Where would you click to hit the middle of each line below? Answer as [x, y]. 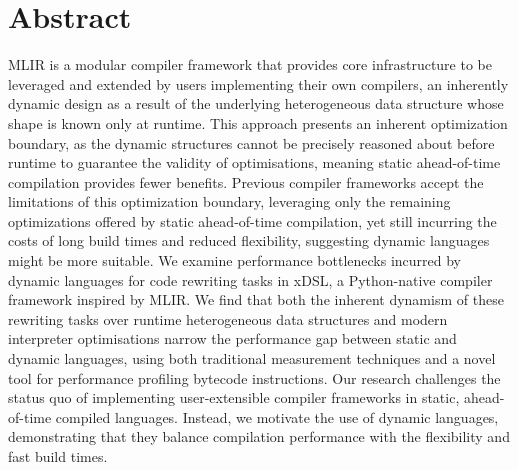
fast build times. [58, 456]
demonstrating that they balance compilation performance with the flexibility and [259, 436]
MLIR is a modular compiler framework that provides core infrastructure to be [250, 64]
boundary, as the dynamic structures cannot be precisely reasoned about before [251, 142]
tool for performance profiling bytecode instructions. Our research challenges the [254, 377]
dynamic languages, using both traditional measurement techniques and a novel [252, 358]
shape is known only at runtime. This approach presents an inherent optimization [258, 122]
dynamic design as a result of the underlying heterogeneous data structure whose [256, 103]
